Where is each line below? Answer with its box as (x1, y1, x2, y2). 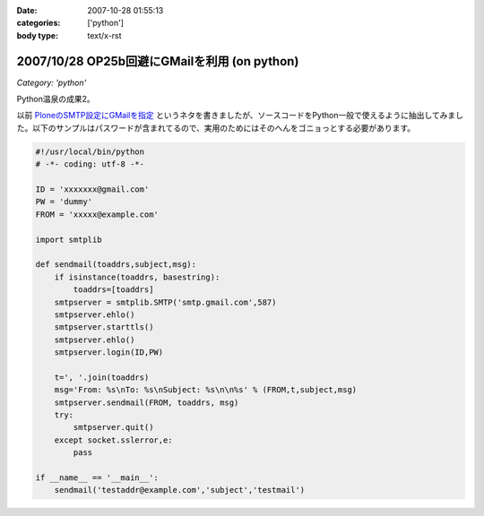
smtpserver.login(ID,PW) (54, 348, 164, 357)
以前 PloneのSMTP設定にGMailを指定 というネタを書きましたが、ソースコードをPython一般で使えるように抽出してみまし (16, 110, 464, 121)
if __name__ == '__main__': (35, 473, 159, 483)
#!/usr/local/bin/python (35, 146, 145, 157)
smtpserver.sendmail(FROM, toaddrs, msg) (54, 397, 239, 408)
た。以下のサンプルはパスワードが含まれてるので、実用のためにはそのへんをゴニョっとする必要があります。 (16, 122, 416, 133)
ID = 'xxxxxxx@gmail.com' (35, 185, 150, 194)
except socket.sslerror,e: (54, 434, 174, 445)
